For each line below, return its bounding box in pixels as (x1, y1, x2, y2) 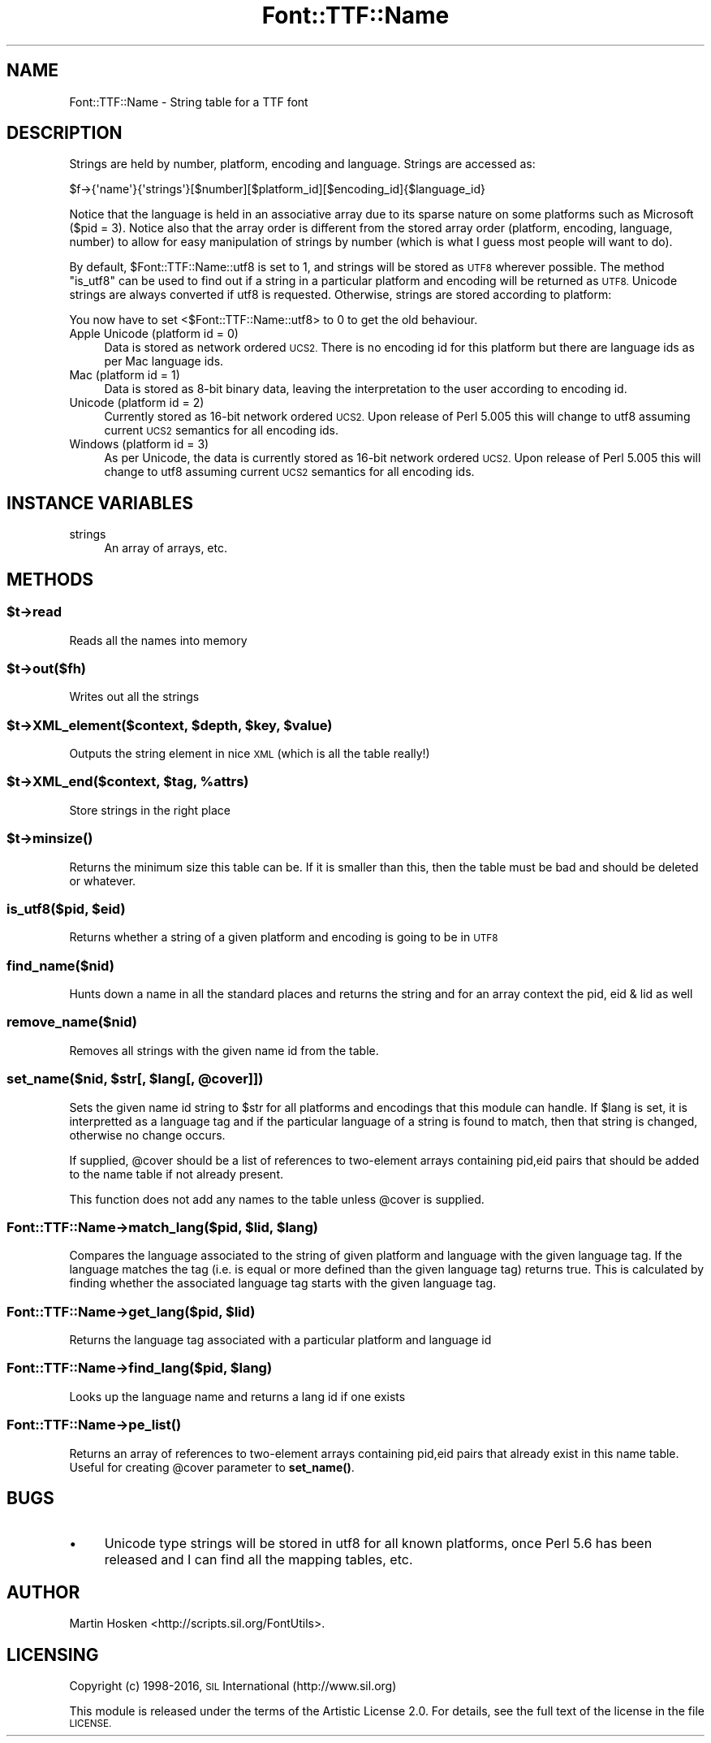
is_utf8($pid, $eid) (6, 900, 126, 917)
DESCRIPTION (6, 123, 123, 144)
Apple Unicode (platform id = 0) (69, 327, 239, 341)
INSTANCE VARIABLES (6, 492, 193, 513)
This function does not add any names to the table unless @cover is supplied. (69, 1192, 485, 1206)
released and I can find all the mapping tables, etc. (104, 1551, 413, 1568)
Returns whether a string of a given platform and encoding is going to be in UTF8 (69, 930, 498, 945)
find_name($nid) (6, 957, 114, 974)
